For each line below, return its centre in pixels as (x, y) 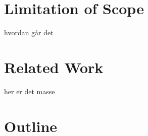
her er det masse (30, 91)
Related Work (54, 67)
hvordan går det (29, 32)
